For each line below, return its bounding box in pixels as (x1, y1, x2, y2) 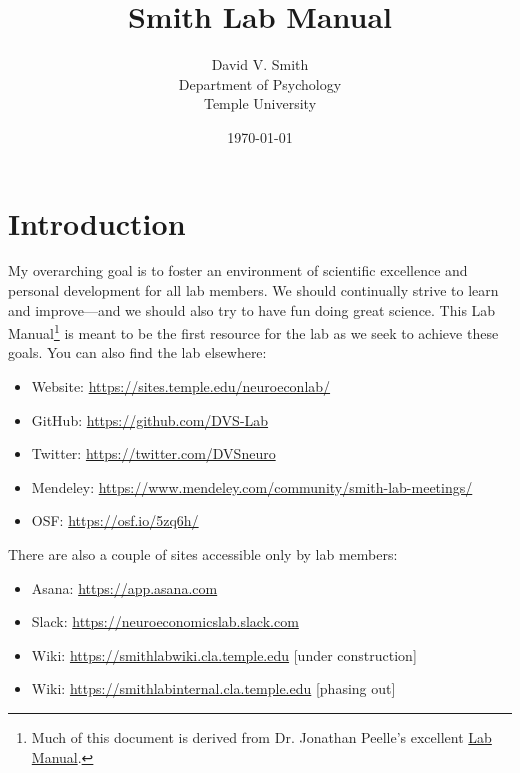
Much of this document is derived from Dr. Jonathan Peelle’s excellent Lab (31, 727, 492, 747)
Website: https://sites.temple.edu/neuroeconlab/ (31, 376, 331, 397)
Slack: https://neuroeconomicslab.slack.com (31, 611, 299, 632)
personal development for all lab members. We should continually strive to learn (8, 280, 499, 301)
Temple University (203, 93, 317, 114)
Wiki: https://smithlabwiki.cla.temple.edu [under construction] (31, 644, 417, 665)
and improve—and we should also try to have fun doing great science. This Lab (8, 299, 496, 320)
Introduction (8, 202, 186, 243)
